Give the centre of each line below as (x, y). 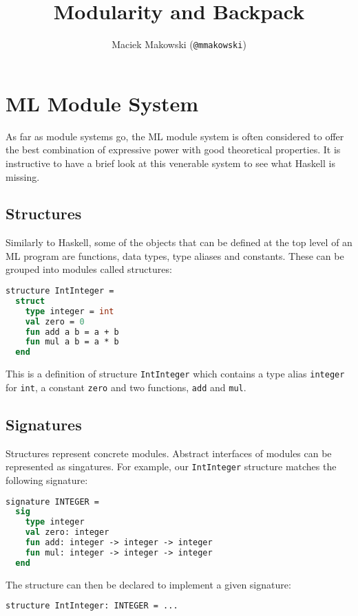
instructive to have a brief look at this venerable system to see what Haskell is (170, 163)
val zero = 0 (55, 321)
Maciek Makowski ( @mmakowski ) (179, 44)
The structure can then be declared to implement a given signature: (148, 584)
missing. (23, 176)
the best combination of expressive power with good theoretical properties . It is (173, 150)
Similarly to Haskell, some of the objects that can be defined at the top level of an (179, 242)
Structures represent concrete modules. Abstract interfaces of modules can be (169, 453)
